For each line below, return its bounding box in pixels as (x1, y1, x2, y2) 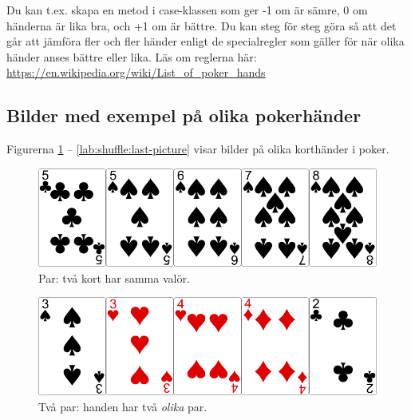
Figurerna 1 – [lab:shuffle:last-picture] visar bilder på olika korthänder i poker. (6, 141, 389, 157)
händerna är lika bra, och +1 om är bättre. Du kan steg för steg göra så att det (6, 17, 397, 34)
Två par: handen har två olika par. (38, 398, 207, 415)
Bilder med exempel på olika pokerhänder (6, 103, 362, 128)
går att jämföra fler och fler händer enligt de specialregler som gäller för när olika (6, 33, 405, 50)
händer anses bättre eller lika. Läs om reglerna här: (6, 48, 257, 65)
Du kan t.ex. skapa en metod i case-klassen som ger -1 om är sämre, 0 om (6, 2, 368, 18)
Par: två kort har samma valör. (38, 269, 190, 286)
